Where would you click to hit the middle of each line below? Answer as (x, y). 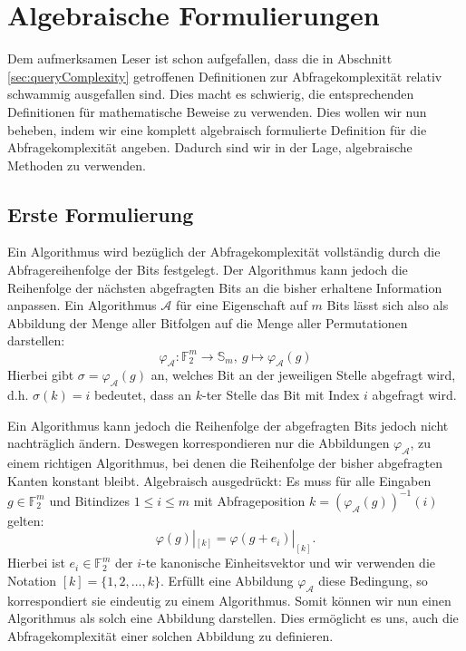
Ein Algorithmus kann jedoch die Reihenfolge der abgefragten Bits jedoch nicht (228, 425)
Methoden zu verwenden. (77, 165)
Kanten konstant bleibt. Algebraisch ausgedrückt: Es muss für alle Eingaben (219, 480)
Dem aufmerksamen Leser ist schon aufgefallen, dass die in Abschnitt (200, 58)
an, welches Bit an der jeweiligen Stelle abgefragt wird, (303, 375)
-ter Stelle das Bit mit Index (281, 395)
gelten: (26, 520)
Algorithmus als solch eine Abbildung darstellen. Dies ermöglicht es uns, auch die (233, 618)
